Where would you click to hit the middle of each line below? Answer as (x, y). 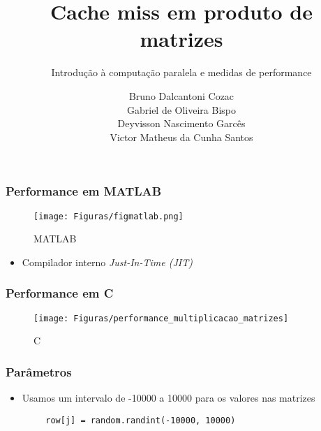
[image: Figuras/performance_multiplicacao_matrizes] (161, 318)
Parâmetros (39, 371)
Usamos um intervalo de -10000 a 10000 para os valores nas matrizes (169, 398)
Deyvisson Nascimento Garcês (181, 123)
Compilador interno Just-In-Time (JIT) (107, 262)
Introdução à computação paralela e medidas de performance (181, 72)
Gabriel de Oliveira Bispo (181, 109)
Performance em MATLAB (84, 191)
